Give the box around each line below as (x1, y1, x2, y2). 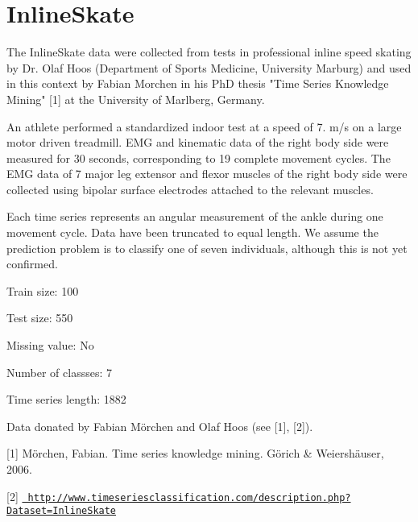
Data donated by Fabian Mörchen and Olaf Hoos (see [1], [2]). (6, 417, 313, 434)
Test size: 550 (6, 309, 73, 326)
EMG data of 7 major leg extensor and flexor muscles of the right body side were (6, 165, 408, 182)
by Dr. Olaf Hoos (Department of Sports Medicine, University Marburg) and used (6, 59, 412, 76)
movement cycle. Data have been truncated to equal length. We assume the (6, 224, 379, 241)
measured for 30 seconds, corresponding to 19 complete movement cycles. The (6, 149, 391, 166)
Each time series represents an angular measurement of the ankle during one (6, 208, 383, 225)
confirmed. (6, 255, 58, 272)
